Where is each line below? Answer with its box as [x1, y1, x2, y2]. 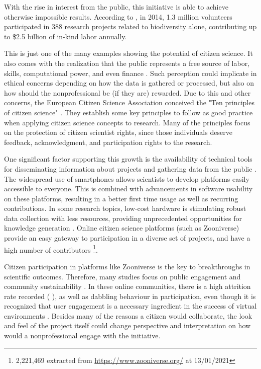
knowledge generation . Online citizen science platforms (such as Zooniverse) [4, 223, 239, 233]
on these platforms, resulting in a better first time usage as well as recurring [4, 193, 238, 203]
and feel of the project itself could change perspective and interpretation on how [4, 320, 251, 331]
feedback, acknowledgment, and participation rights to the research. [4, 136, 212, 147]
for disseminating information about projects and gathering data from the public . [4, 163, 256, 174]
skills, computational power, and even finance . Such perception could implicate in [4, 67, 257, 78]
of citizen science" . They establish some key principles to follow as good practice [4, 107, 253, 117]
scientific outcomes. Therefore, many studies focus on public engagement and [4, 271, 241, 281]
